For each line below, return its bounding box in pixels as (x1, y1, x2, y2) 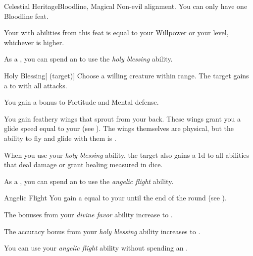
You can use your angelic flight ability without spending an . (4, 243, 188, 253)
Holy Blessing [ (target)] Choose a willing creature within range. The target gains (4, 70, 249, 80)
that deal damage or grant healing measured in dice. (4, 159, 163, 170)
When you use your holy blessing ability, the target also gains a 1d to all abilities (4, 149, 250, 160)
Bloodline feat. (4, 10, 49, 21)
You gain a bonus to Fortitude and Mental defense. (4, 97, 159, 107)
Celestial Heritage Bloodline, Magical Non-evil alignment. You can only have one (4, 1, 248, 11)
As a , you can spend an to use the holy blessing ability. (4, 54, 173, 64)
